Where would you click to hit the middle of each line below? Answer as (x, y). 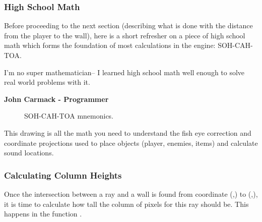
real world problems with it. (47, 82)
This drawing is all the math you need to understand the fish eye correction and (128, 132)
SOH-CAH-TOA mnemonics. (69, 116)
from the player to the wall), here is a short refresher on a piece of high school (125, 35)
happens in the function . (43, 214)
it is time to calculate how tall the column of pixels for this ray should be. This (126, 204)
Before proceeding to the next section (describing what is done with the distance (128, 25)
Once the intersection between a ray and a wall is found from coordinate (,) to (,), (131, 193)
